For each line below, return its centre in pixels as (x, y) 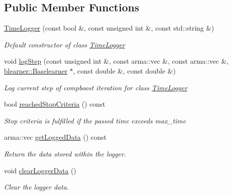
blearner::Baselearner (36, 70)
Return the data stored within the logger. (65, 153)
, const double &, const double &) (124, 70)
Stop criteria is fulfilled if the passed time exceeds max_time (95, 120)
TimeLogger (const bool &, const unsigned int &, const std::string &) (109, 28)
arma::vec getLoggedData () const (55, 137)
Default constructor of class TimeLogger (64, 44)
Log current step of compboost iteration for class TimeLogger (96, 87)
